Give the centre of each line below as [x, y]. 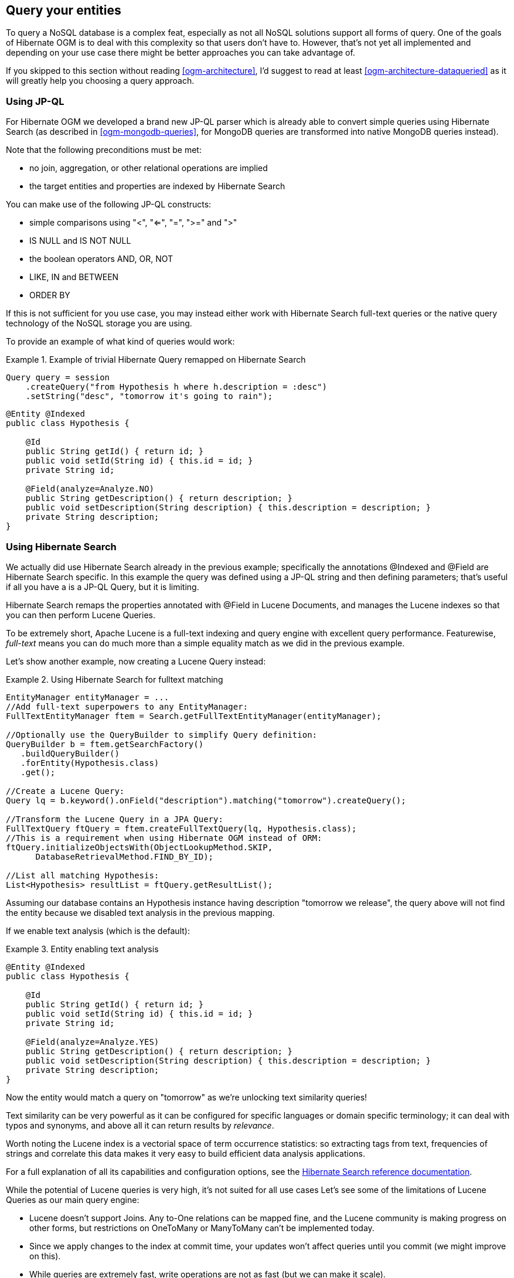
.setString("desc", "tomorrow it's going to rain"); [149, 396]
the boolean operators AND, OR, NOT [101, 259]
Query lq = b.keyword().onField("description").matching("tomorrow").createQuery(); [206, 800]
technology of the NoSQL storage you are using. [99, 323]
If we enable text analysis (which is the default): [98, 931]
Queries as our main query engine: [73, 1199]
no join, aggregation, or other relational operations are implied [149, 168]
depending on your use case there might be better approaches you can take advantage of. [181, 53]
